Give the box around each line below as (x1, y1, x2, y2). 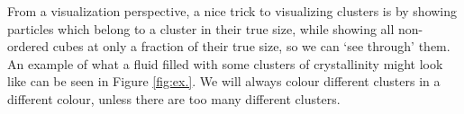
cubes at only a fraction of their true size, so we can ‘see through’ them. (52, 37, 450, 56)
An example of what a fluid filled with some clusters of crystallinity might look (7, 54, 443, 73)
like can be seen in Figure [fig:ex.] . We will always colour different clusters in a (7, 72, 441, 91)
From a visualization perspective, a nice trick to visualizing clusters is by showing (7, 2, 458, 20)
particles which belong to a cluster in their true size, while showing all (7, 19, 395, 38)
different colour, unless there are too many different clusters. (7, 89, 341, 108)
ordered (7, 37, 49, 56)
